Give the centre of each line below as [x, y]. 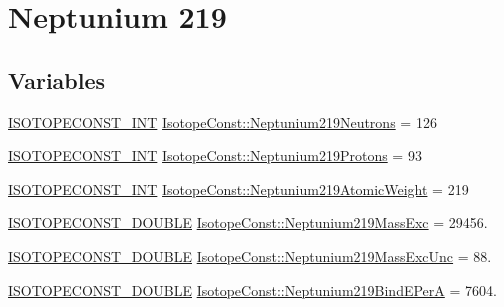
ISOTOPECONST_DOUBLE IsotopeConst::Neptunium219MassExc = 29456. [248, 222]
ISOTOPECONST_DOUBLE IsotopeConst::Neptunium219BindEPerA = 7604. [252, 289]
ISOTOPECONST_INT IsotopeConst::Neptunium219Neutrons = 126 [222, 121]
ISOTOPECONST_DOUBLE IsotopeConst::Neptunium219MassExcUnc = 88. [250, 255]
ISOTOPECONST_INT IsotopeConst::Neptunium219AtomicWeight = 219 [238, 188]
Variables [57, 79]
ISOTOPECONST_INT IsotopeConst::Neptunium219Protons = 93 [215, 155]
